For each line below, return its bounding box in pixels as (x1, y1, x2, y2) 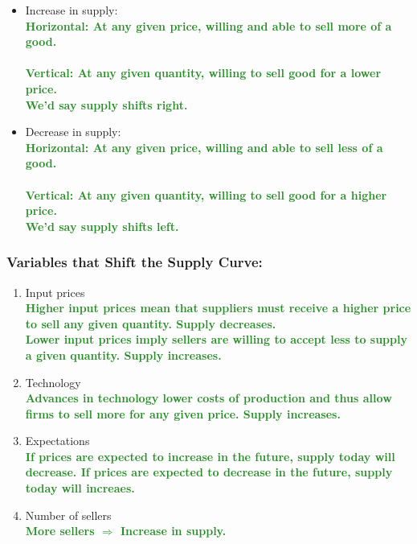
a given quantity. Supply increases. (25, 346, 222, 363)
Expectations (25, 432, 90, 449)
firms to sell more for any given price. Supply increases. (25, 405, 341, 422)
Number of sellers (25, 506, 112, 523)
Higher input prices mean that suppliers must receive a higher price (25, 299, 411, 316)
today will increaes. (25, 480, 135, 497)
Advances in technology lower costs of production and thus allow (25, 389, 392, 406)
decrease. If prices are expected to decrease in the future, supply (25, 464, 393, 480)
